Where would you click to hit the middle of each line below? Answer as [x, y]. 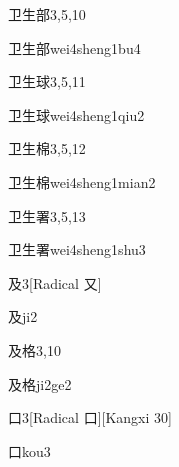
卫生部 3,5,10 [47, 14]
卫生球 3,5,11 [47, 81]
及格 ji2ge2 [40, 383]
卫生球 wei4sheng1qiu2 [76, 114]
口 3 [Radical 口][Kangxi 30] [90, 417]
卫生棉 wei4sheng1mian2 [82, 181]
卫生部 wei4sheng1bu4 [74, 47]
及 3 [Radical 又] [55, 282]
